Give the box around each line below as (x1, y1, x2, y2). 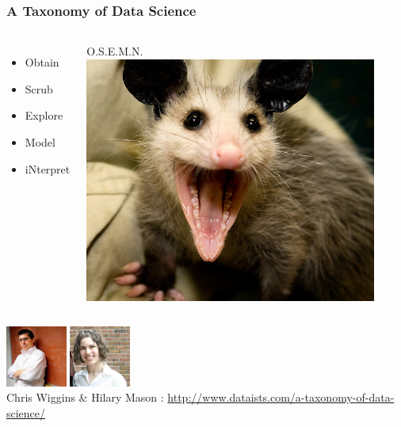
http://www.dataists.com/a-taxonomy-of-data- (167, 389, 395, 406)
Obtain (25, 54, 59, 71)
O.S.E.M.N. (86, 43, 143, 59)
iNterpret (25, 160, 71, 177)
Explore (25, 107, 63, 124)
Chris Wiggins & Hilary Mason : (6, 389, 164, 406)
